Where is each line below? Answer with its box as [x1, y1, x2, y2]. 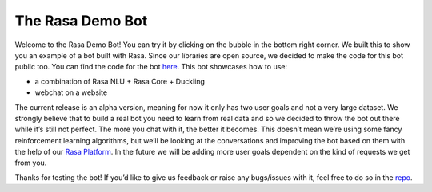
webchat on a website [34, 88, 108, 97]
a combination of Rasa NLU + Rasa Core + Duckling [34, 76, 206, 86]
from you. [14, 158, 47, 167]
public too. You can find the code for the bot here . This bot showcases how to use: [14, 62, 288, 72]
